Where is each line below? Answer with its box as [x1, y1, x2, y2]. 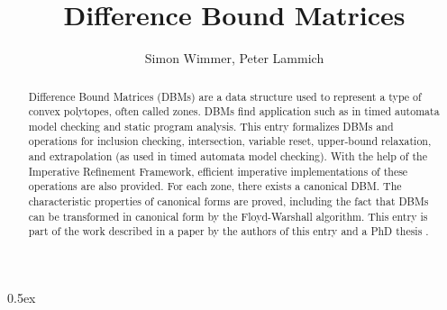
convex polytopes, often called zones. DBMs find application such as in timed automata [28, 104, 440, 119]
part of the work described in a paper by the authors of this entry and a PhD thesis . [28, 223, 429, 239]
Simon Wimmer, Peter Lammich [144, 49, 324, 68]
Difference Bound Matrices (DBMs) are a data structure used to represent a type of [28, 88, 422, 104]
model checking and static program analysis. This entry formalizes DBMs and [28, 118, 394, 133]
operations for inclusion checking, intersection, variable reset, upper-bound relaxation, [28, 133, 432, 149]
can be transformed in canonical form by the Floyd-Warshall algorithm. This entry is [28, 208, 428, 223]
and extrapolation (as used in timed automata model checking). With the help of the [28, 149, 427, 164]
